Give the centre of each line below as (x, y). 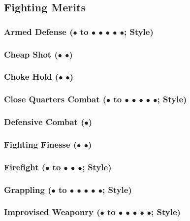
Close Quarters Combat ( (55, 99)
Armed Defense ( (39, 31)
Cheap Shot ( (31, 54)
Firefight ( (25, 167)
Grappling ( (28, 189)
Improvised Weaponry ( (52, 212)
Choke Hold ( (32, 77)
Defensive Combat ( (44, 122)
